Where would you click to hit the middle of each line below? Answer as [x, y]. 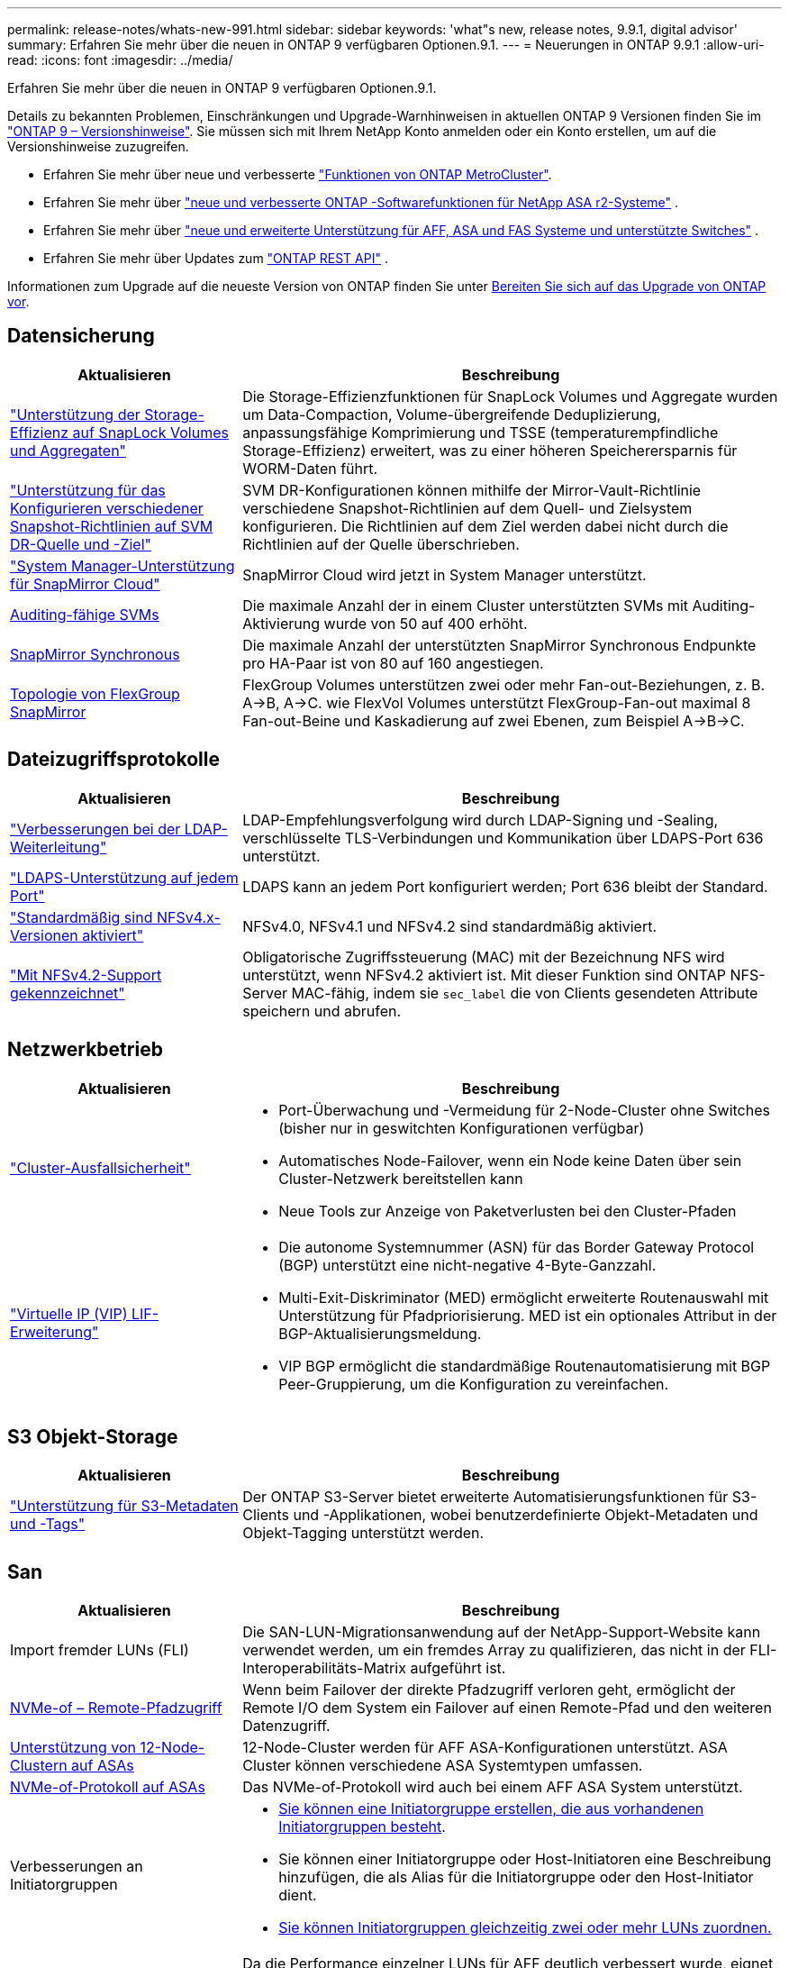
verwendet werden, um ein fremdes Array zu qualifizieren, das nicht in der [494, 1650]
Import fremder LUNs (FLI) [100, 1650]
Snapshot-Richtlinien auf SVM [112, 526]
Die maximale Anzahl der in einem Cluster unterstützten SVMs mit [466, 605]
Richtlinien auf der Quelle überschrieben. [381, 544]
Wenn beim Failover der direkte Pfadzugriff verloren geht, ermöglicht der [489, 1690]
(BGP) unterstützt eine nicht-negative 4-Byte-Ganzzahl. [467, 1265]
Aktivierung [281, 623]
